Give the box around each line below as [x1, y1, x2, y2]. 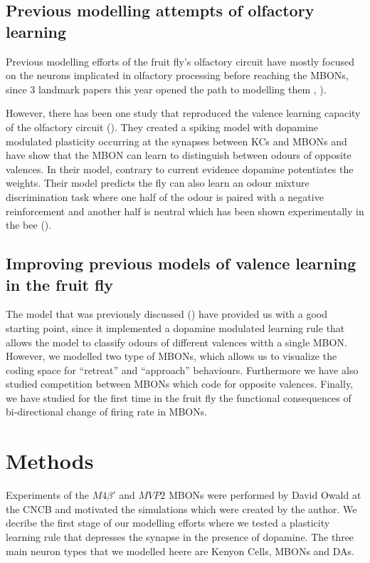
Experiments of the [6, 487, 89, 502]
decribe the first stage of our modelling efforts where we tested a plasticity [6, 515, 330, 530]
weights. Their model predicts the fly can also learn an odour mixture [6, 175, 310, 190]
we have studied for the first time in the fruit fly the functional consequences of [6, 390, 351, 405]
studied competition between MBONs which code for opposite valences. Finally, [6, 376, 354, 391]
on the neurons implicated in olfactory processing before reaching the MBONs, [6, 68, 349, 83]
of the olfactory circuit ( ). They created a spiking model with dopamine [6, 119, 318, 134]
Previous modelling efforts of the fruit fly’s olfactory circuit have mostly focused [6, 53, 355, 68]
